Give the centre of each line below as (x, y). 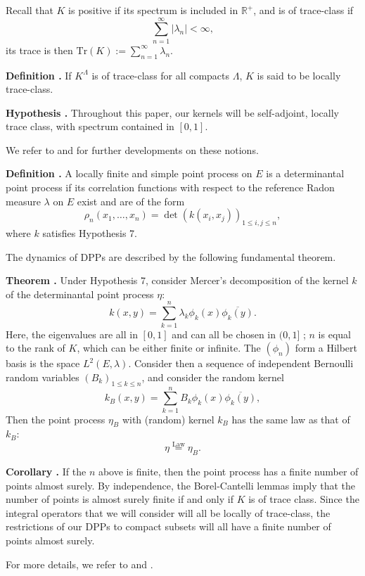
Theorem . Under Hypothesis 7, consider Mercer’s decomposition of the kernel (177, 280)
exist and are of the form (131, 201)
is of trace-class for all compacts (161, 75)
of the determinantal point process (80, 294)
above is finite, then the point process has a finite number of (228, 472)
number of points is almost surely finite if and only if (120, 499)
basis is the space (43, 363)
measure (23, 201)
